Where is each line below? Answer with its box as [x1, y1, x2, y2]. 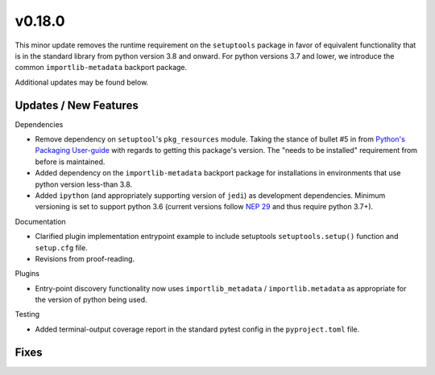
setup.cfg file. [35, 242, 88, 253]
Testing [14, 310, 40, 319]
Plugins [14, 269, 40, 278]
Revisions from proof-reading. [35, 253, 135, 263]
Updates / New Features [14, 98, 139, 112]
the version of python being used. [35, 295, 148, 305]
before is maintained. [35, 157, 106, 167]
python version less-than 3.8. [35, 179, 133, 189]
